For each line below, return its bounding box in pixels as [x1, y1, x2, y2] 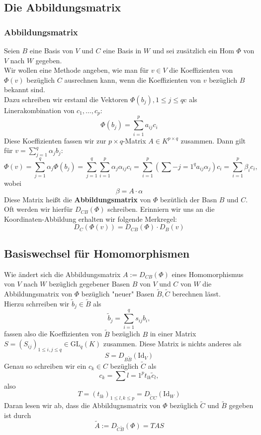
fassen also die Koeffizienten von [4, 328, 102, 339]
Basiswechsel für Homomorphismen [4, 245, 190, 261]
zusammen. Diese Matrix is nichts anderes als [103, 338, 242, 349]
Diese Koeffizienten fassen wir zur [4, 135, 106, 145]
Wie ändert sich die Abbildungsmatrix [4, 269, 121, 279]
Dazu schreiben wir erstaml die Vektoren [4, 94, 128, 104]
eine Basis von [29, 45, 73, 55]
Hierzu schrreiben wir [4, 298, 70, 308]
